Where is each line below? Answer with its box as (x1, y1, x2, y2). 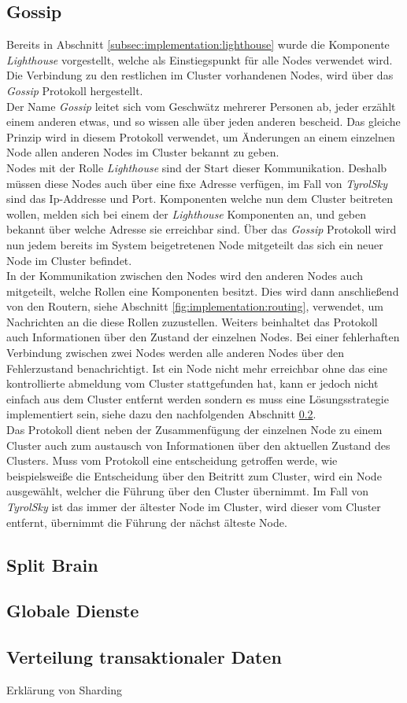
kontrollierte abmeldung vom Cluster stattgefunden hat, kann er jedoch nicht (6, 375, 379, 392)
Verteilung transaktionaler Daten (6, 645, 282, 669)
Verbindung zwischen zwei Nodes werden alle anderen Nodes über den (6, 344, 344, 361)
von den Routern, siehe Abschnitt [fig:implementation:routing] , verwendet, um (6, 298, 383, 315)
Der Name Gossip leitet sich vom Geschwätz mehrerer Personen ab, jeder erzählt (6, 98, 396, 114)
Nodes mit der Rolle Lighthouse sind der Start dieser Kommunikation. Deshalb (6, 159, 387, 175)
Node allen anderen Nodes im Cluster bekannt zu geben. (6, 144, 279, 160)
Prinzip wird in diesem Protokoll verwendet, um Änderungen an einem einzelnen (6, 128, 395, 145)
